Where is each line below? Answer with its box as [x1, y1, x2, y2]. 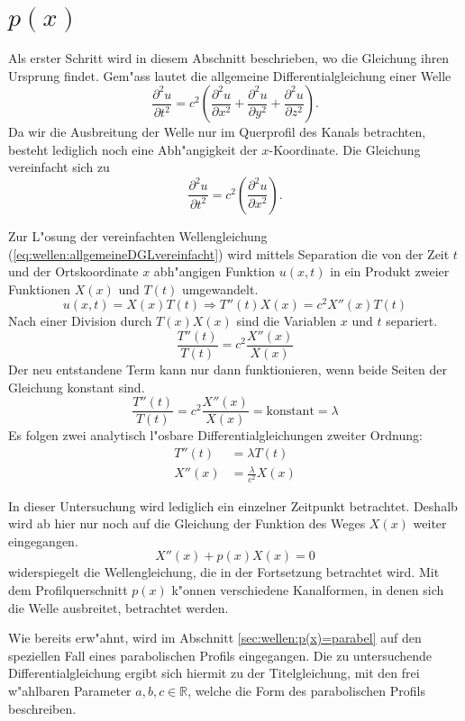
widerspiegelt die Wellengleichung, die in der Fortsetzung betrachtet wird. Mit [8, 563, 440, 581]
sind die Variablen [236, 311, 337, 330]
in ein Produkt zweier [330, 262, 450, 281]
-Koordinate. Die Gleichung [269, 140, 421, 158]
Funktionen [8, 279, 71, 298]
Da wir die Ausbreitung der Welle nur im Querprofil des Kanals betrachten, [8, 122, 426, 141]
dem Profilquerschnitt [8, 580, 128, 599]
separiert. [386, 311, 438, 330]
